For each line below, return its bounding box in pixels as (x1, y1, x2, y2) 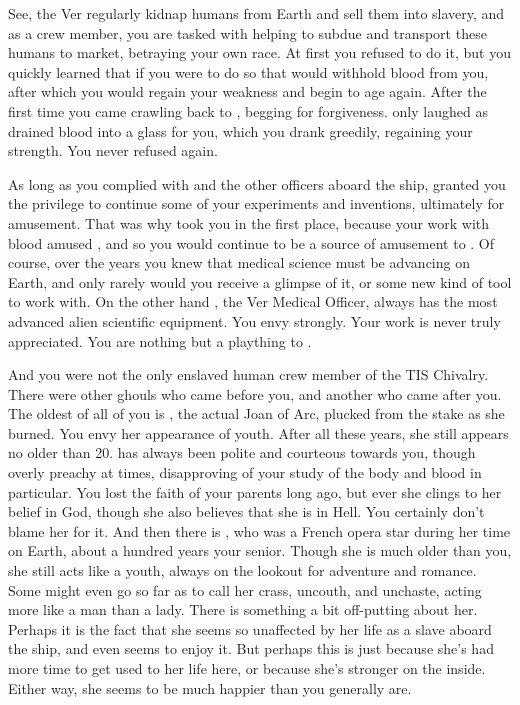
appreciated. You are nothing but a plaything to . (8, 330, 312, 351)
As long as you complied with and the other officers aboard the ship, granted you (8, 173, 506, 194)
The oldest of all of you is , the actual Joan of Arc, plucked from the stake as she (8, 403, 505, 424)
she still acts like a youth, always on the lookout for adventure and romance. (8, 560, 477, 581)
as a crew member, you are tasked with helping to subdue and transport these (8, 22, 487, 43)
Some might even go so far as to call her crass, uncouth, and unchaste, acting (8, 579, 482, 600)
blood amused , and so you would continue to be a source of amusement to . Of (8, 232, 495, 253)
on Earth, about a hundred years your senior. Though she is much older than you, (8, 540, 512, 561)
